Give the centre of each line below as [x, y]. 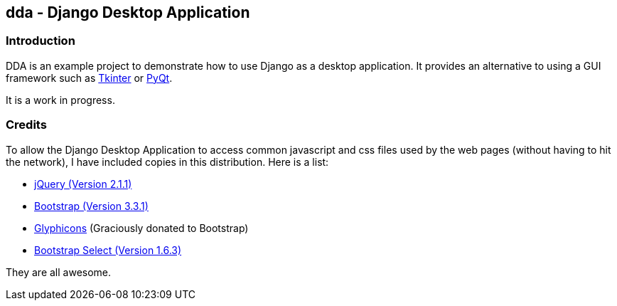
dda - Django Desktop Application [128, 12]
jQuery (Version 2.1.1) [83, 184]
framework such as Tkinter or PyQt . [89, 78]
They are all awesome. [59, 272]
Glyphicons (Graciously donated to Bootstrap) [141, 228]
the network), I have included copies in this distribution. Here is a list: [167, 162]
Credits [26, 125]
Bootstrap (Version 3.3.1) [91, 206]
